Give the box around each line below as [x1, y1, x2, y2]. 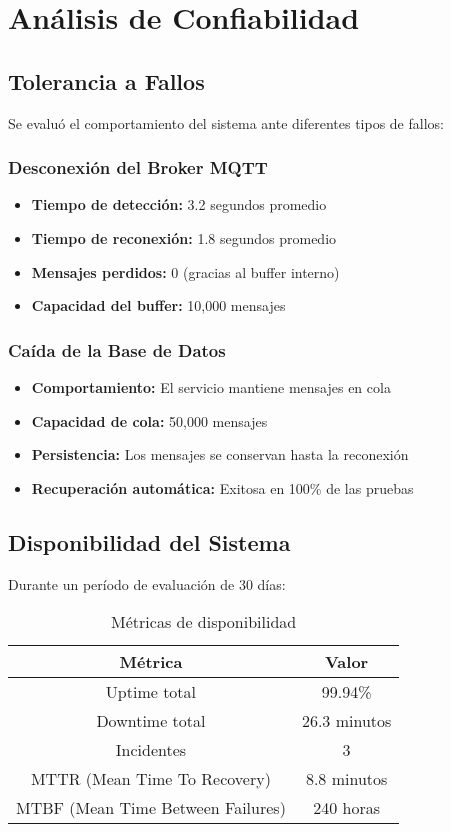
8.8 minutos [305, 767, 388, 791]
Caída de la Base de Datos [8, 337, 226, 362]
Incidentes [115, 738, 187, 762]
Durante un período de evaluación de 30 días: [8, 573, 286, 594]
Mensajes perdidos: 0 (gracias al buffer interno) [31, 261, 340, 282]
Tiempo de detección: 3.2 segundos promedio [31, 194, 327, 215]
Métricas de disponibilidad [111, 610, 297, 634]
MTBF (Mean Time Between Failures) [16, 796, 286, 820]
